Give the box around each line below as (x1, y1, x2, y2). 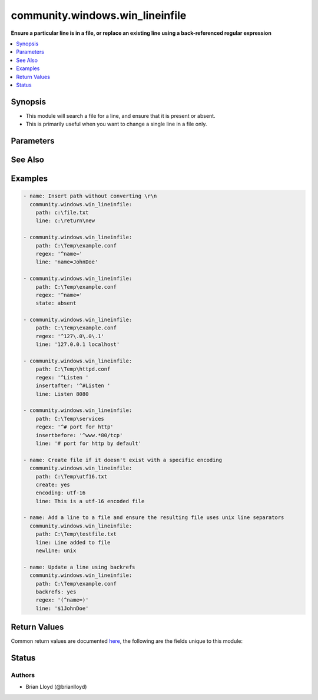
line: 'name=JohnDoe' (35, 259, 98, 265)
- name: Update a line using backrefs (23, 563, 135, 570)
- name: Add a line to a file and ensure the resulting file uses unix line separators (23, 514, 284, 521)
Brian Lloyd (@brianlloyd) (25, 684, 87, 691)
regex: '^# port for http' (35, 424, 114, 430)
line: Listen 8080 (35, 391, 89, 397)
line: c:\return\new (35, 217, 95, 224)
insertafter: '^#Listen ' (35, 382, 111, 389)
